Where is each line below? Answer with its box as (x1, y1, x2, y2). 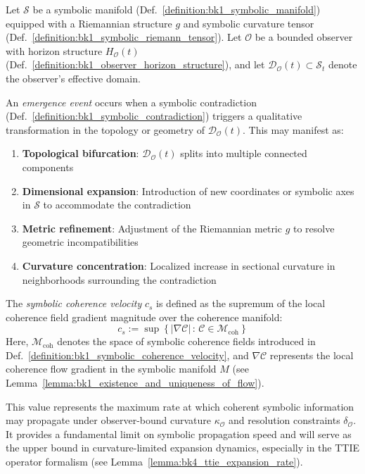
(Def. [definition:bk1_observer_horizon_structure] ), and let (6, 57, 265, 72)
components (22, 159, 74, 174)
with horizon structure (6, 43, 103, 58)
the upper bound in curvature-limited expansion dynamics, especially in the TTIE (6, 440, 360, 455)
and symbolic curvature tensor (183, 15, 314, 30)
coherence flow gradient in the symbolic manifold (6, 361, 217, 376)
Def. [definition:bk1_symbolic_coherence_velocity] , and (6, 347, 249, 362)
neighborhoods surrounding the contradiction (22, 272, 217, 287)
